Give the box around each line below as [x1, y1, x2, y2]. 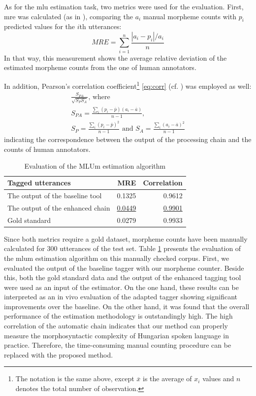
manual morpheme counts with [143, 11, 236, 21]
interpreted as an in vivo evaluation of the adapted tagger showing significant [4, 291, 238, 302]
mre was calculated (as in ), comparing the [4, 11, 133, 21]
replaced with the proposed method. [4, 349, 113, 360]
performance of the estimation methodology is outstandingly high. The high [4, 311, 233, 321]
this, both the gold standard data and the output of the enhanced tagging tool [4, 272, 241, 283]
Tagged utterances [7, 178, 71, 188]
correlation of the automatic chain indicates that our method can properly [4, 321, 228, 331]
